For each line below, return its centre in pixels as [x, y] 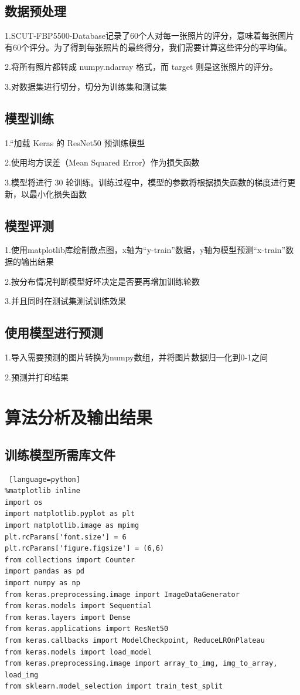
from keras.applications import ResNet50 [87, 629]
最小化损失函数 [58, 193]
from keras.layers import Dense [68, 617]
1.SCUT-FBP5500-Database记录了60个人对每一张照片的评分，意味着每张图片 [149, 36]
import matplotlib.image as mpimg [72, 526]
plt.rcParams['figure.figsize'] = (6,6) [85, 549]
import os [24, 502]
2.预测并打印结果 [37, 377]
